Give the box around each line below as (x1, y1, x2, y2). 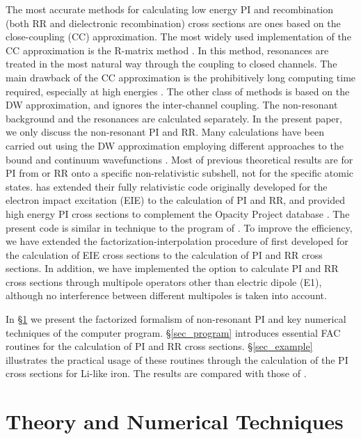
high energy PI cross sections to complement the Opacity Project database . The (6, 206, 350, 221)
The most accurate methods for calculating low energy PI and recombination (6, 2, 334, 16)
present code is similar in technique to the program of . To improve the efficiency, (6, 220, 353, 234)
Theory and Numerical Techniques (6, 407, 344, 436)
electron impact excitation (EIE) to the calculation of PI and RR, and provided (6, 193, 345, 207)
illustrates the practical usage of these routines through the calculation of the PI (6, 352, 348, 367)
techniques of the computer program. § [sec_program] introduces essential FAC (6, 325, 341, 340)
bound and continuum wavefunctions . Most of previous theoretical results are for (6, 152, 353, 166)
